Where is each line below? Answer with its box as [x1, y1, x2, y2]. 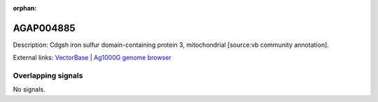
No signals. [13, 85, 45, 94]
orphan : [13, 4, 37, 12]
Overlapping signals [13, 71, 83, 80]
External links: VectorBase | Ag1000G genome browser [13, 53, 171, 62]
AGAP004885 [13, 22, 76, 34]
